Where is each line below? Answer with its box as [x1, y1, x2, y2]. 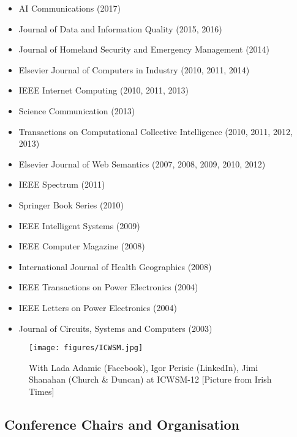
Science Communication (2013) [18, 104, 135, 117]
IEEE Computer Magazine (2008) [18, 240, 145, 252]
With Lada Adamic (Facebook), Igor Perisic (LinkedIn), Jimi [29, 361, 258, 373]
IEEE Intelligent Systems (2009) [18, 219, 140, 232]
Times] [29, 384, 55, 397]
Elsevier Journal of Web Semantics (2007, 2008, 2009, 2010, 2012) [18, 157, 266, 170]
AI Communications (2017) [18, 2, 121, 14]
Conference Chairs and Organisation [4, 414, 240, 433]
